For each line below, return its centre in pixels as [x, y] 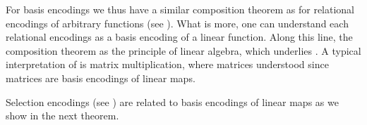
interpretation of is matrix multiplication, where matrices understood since [167, 64]
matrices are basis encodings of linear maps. [101, 78]
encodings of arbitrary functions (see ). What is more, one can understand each [177, 23]
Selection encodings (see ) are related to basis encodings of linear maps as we [172, 101]
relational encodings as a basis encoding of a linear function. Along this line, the [179, 37]
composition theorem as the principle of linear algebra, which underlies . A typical [183, 50]
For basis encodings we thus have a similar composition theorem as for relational [180, 9]
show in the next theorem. [62, 116]
